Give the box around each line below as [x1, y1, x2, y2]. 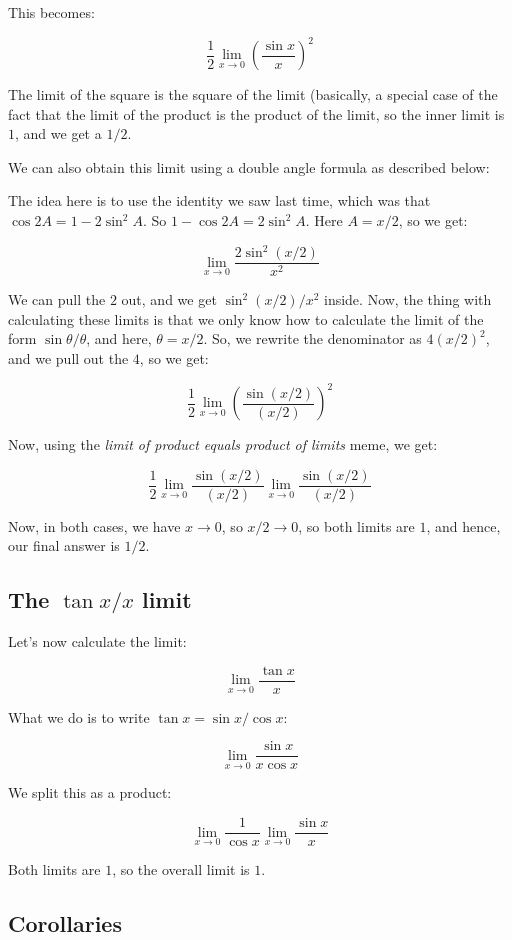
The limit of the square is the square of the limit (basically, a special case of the [8, 84, 498, 105]
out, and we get [121, 289, 217, 310]
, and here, [86, 328, 152, 349]
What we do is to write [8, 706, 150, 727]
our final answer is [8, 535, 120, 556]
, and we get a [15, 123, 102, 144]
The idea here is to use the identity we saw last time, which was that [8, 190, 431, 211]
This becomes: [8, 2, 95, 22]
